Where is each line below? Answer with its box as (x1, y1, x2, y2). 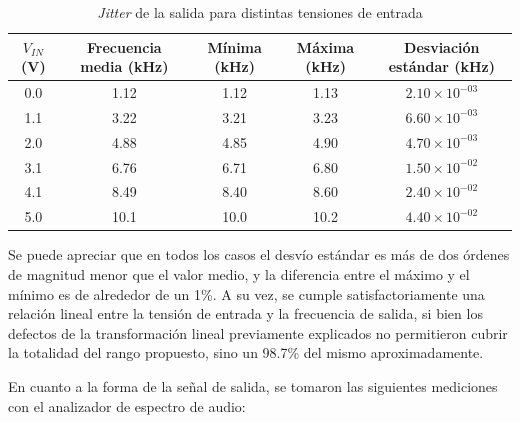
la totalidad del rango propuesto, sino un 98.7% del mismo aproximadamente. (8, 342, 484, 363)
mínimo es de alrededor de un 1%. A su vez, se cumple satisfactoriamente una (8, 283, 485, 304)
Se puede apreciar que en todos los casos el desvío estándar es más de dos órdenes (8, 244, 510, 265)
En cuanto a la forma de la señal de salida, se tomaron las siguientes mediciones (8, 375, 498, 396)
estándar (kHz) (388, 56, 495, 77)
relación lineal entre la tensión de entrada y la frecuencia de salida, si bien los (8, 303, 483, 324)
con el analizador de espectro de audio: (8, 395, 246, 416)
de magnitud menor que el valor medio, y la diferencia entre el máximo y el (8, 263, 470, 284)
